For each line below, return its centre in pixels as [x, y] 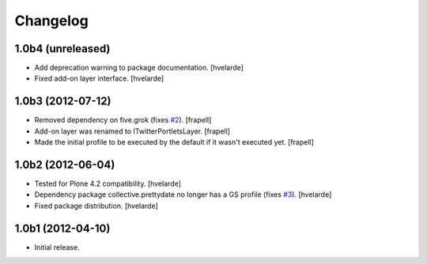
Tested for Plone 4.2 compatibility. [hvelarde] [108, 184]
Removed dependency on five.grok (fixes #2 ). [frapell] [123, 120]
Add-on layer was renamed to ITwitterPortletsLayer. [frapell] [132, 131]
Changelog [51, 21]
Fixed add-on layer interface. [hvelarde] [99, 78]
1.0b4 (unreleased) [62, 49]
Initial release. [57, 247]
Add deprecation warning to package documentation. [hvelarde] [139, 68]
